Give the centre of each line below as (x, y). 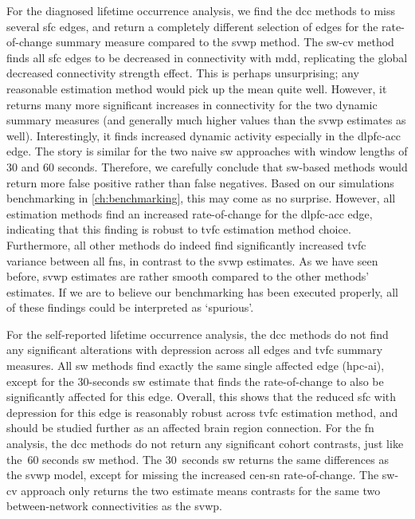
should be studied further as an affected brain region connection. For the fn (190, 428)
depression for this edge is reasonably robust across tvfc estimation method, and (202, 412)
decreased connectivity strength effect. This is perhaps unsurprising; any (183, 73)
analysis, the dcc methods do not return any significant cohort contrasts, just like (205, 444)
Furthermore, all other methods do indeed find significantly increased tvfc (186, 244)
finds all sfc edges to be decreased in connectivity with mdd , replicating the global (207, 57)
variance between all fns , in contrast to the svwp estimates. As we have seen (192, 260)
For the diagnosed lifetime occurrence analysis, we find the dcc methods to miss (201, 10)
